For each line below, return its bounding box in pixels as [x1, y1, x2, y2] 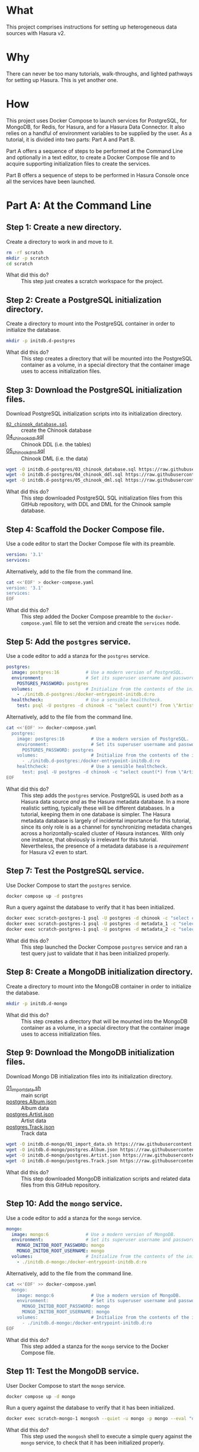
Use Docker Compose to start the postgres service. [6, 882, 131, 889]
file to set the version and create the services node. [54, 619, 181, 626]
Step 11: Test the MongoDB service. [6, 1366, 139, 1376]
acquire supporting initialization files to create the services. [6, 160, 151, 167]
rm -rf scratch [6, 249, 44, 256]
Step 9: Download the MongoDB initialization [6, 1048, 175, 1058]
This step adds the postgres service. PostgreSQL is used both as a [21, 792, 184, 799]
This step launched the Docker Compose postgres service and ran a [21, 943, 188, 951]
